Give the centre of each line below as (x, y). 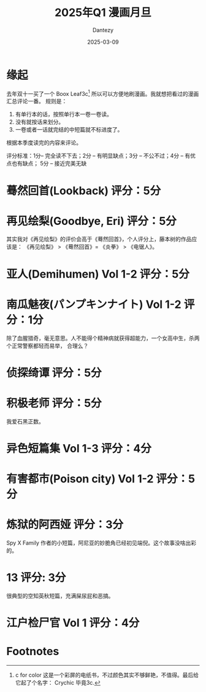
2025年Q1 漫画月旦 (103, 13)
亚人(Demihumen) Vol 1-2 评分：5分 (98, 274)
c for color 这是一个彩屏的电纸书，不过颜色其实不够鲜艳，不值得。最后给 (107, 675)
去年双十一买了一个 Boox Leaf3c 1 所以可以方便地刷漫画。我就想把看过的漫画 (103, 93)
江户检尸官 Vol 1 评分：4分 (73, 623)
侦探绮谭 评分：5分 (54, 373)
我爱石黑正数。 (25, 421)
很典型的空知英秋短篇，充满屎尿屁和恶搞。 (60, 596)
